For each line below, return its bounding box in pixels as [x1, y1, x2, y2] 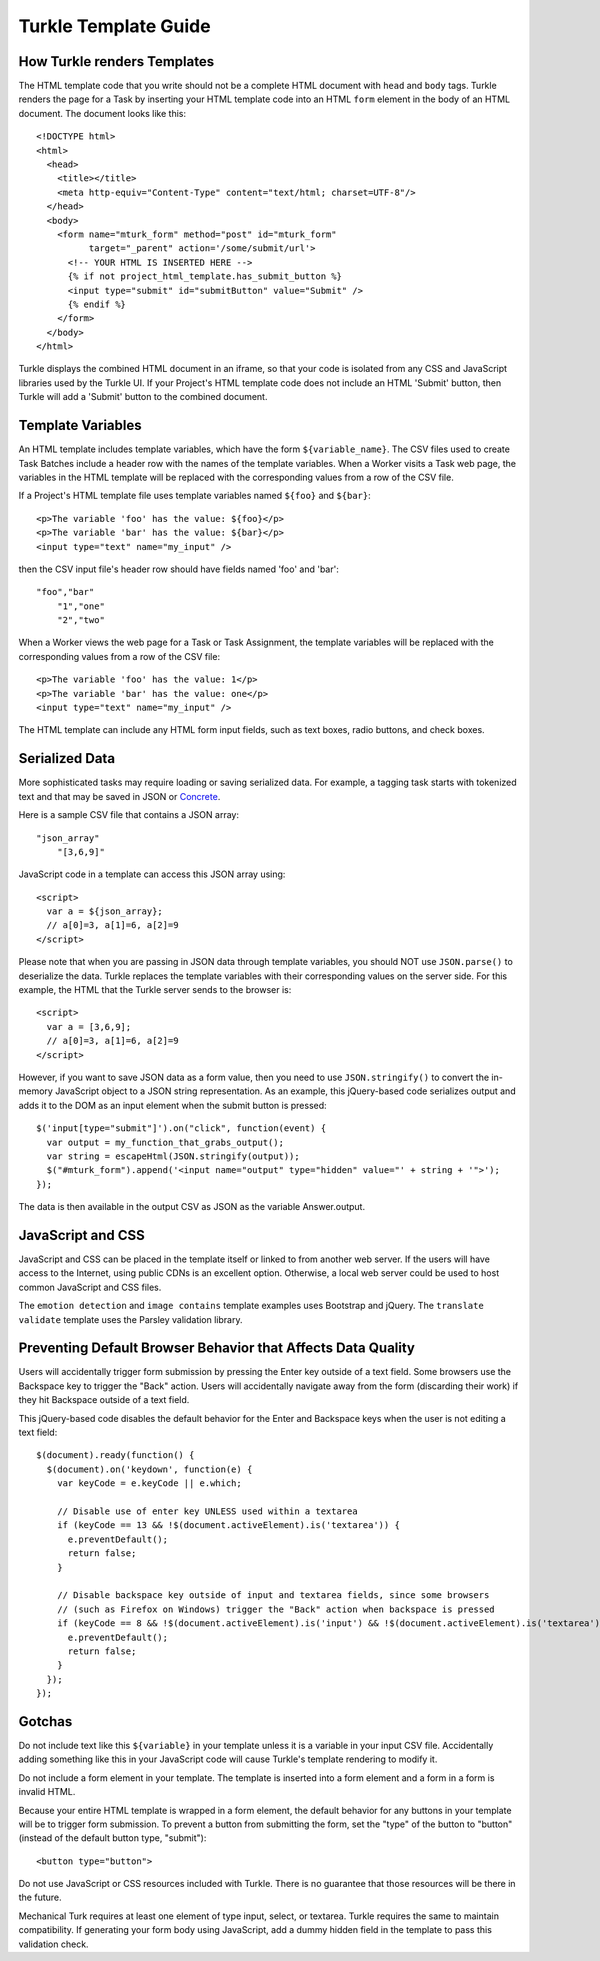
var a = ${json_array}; [46, 906, 164, 917]
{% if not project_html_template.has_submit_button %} [67, 271, 342, 282]
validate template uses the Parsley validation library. [18, 1313, 243, 1325]
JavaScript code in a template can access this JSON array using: [18, 868, 286, 880]
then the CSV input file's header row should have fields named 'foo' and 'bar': [18, 563, 339, 575]
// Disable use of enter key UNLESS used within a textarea [56, 1505, 359, 1517]
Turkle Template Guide [18, 15, 211, 37]
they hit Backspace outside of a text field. [18, 1394, 190, 1406]
